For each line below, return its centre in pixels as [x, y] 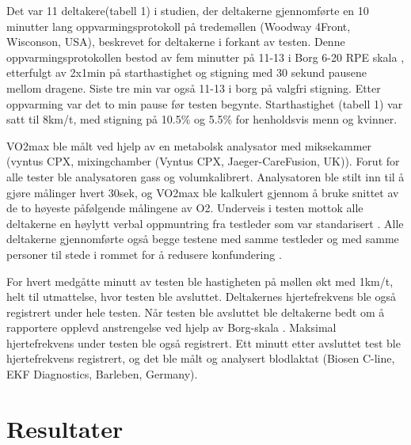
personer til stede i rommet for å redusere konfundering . [144, 254]
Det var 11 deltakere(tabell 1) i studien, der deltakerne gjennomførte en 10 [188, 10]
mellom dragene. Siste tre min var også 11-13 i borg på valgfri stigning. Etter [194, 87]
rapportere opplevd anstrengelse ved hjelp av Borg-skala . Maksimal [171, 327]
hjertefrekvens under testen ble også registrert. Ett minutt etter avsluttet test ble [204, 342]
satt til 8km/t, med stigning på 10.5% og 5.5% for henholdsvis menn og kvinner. [202, 119]
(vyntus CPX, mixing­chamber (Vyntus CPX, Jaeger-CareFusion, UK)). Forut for [203, 161]
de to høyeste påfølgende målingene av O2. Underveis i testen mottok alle [185, 208]
